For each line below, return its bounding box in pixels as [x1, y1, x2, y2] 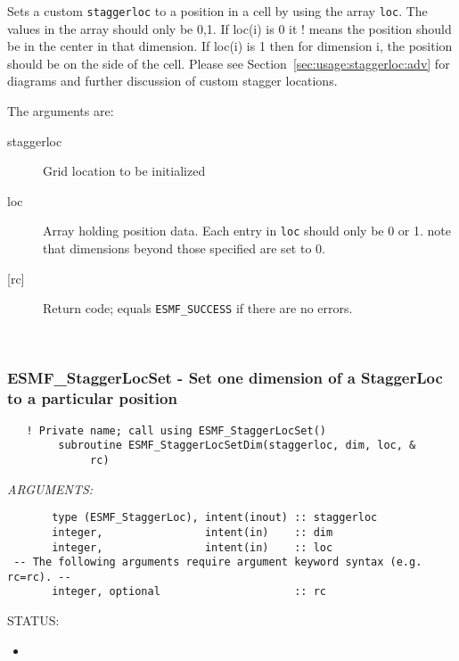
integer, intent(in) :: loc [52, 541, 333, 554]
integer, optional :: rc [52, 585, 326, 599]
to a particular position [7, 387, 177, 409]
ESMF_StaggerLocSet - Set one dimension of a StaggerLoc [7, 367, 443, 389]
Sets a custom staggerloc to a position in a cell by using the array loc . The [7, 2, 428, 20]
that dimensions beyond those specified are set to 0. [43, 239, 325, 258]
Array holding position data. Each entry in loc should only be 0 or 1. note [43, 221, 451, 240]
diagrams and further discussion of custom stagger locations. [7, 71, 338, 90]
